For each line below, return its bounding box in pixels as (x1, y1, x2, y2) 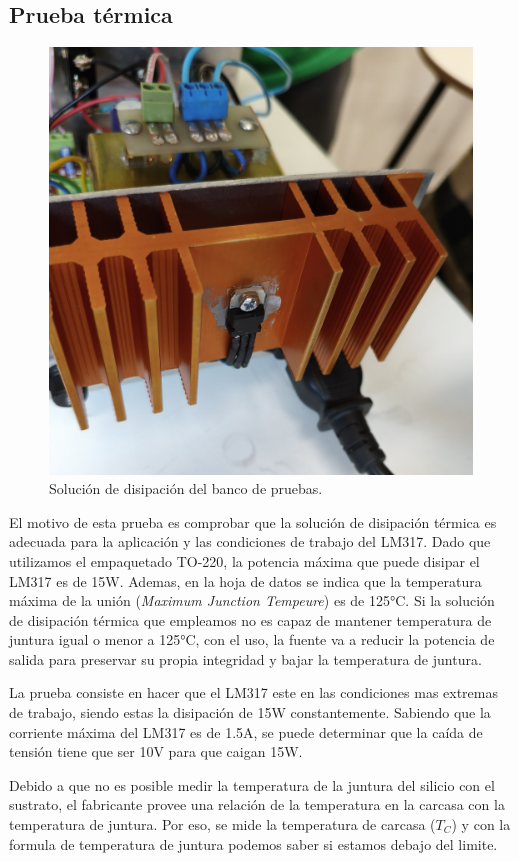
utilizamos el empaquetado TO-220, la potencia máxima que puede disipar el (9, 550, 480, 571)
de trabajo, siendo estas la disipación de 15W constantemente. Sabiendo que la (9, 702, 491, 723)
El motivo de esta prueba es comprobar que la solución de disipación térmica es (9, 511, 497, 532)
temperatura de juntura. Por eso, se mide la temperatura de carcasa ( (9, 814, 436, 835)
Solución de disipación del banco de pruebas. (49, 478, 323, 499)
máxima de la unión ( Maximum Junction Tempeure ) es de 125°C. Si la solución (9, 590, 495, 611)
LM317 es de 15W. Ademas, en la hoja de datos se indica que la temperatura (9, 570, 482, 591)
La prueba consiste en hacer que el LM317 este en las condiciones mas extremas (9, 682, 499, 703)
